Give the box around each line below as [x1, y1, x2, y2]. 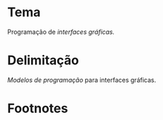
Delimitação [7, 52, 80, 68]
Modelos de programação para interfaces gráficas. [7, 76, 157, 84]
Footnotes [7, 100, 68, 116]
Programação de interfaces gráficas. [7, 28, 115, 36]
